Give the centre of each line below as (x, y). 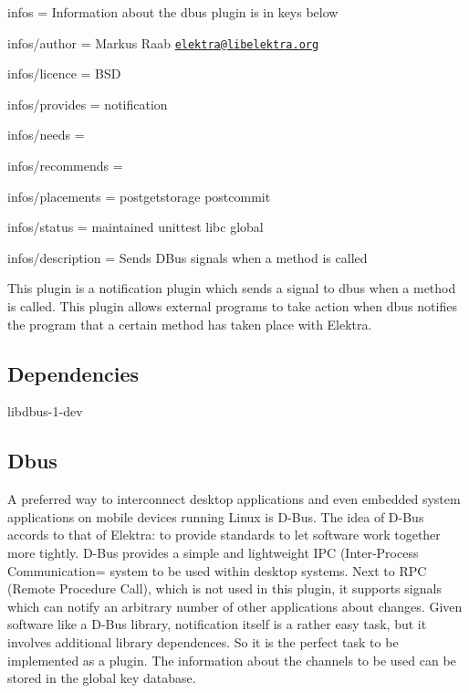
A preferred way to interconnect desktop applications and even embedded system (234, 499)
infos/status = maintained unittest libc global (135, 227)
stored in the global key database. (102, 678)
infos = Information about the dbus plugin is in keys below (173, 12)
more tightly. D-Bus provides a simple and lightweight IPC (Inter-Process (213, 552)
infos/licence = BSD (64, 73)
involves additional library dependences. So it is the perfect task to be (203, 641)
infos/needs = (46, 135)
